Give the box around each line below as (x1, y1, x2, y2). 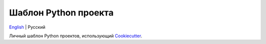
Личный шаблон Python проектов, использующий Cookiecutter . (9, 33, 142, 39)
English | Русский (9, 24, 45, 30)
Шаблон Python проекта (9, 7, 114, 18)
